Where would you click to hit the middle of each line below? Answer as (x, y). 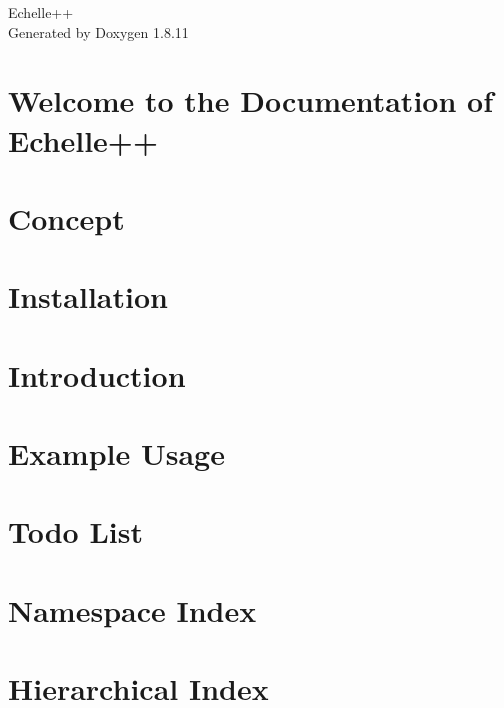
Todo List (75, 531)
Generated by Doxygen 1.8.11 (98, 31)
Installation (88, 296)
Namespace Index (132, 609)
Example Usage (116, 453)
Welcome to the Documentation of (250, 100)
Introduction (97, 374)
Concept (66, 217)
